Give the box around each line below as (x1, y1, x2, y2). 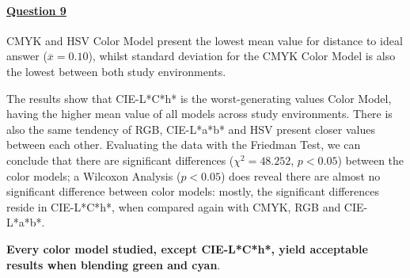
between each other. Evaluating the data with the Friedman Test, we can (6, 136, 361, 153)
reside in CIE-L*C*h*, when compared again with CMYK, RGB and (6, 198, 341, 215)
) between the (337, 151, 404, 168)
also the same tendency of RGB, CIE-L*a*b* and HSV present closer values (6, 120, 376, 137)
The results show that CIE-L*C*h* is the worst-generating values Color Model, (6, 89, 392, 106)
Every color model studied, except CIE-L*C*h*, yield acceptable (6, 240, 368, 257)
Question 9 (6, 2, 66, 18)
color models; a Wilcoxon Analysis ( (6, 167, 181, 184)
